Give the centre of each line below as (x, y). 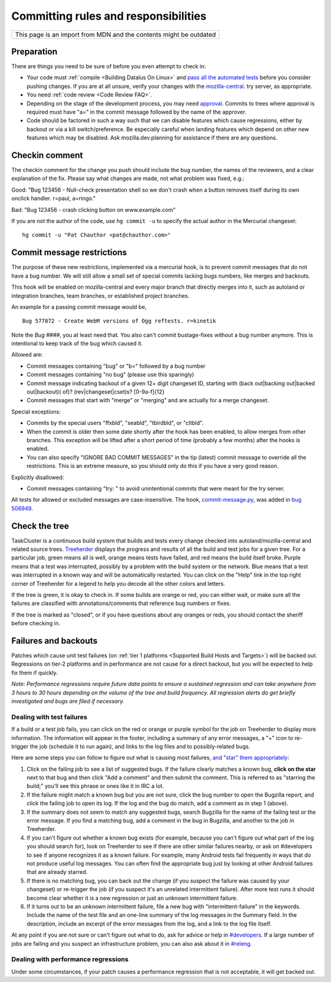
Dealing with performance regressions (70, 959)
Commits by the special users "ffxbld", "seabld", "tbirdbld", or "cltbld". (115, 423)
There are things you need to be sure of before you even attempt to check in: (109, 66)
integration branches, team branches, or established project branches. (101, 295)
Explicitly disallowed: (38, 477)
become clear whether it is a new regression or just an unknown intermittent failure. (132, 898)
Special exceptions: (36, 411)
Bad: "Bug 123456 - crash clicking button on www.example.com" (93, 209)
